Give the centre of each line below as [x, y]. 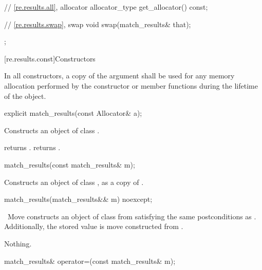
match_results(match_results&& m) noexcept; [78, 199]
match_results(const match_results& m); [70, 164]
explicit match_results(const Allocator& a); [73, 113]
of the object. [25, 96]
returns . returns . [32, 147]
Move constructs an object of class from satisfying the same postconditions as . [132, 216]
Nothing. [18, 243]
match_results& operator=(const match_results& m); [90, 261]
